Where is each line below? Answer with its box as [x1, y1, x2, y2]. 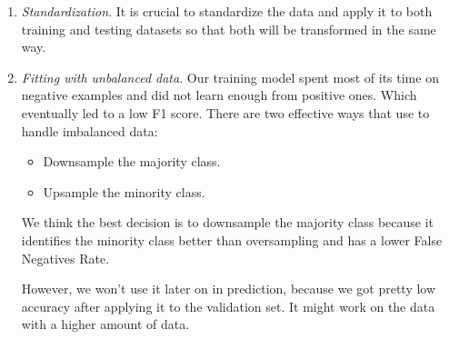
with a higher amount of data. [21, 314, 190, 334]
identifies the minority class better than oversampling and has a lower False [21, 230, 443, 249]
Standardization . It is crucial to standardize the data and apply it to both [21, 2, 433, 20]
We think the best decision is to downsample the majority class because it [21, 213, 434, 232]
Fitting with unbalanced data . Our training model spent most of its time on [21, 67, 439, 86]
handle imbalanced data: [21, 121, 158, 140]
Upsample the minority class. [43, 182, 205, 201]
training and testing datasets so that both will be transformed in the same [21, 19, 436, 38]
